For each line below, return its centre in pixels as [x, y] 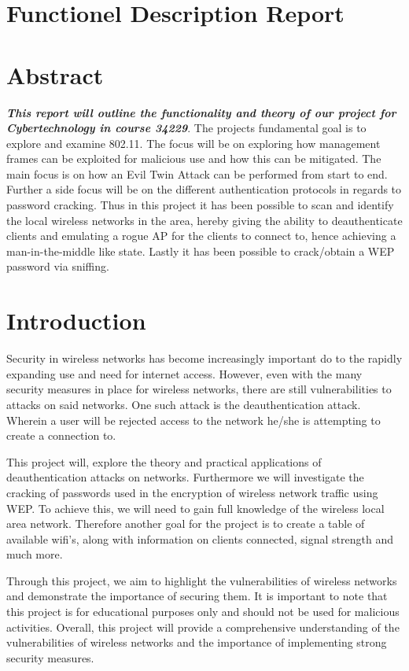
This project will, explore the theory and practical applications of [164, 461]
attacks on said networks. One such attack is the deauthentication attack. [184, 404]
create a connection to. [61, 435]
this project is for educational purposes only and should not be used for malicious [203, 612]
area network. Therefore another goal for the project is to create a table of [186, 524]
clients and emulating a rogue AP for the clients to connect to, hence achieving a [201, 236]
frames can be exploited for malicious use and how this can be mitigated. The [194, 159]
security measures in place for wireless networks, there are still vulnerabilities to [199, 389]
